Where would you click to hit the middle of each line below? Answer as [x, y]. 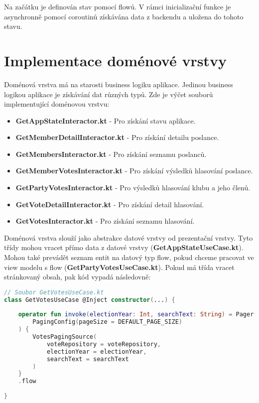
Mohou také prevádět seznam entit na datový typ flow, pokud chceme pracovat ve [129, 257]
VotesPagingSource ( [65, 337]
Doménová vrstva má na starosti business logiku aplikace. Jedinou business [119, 84]
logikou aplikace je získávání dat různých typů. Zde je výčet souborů [109, 94]
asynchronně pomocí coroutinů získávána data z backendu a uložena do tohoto [124, 16]
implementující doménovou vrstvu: [57, 104]
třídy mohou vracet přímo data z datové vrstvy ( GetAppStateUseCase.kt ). [124, 247]
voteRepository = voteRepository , [104, 344]
